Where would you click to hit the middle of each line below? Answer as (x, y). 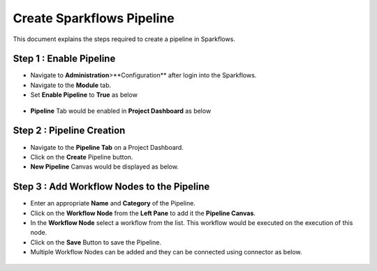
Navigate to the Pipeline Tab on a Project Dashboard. (107, 147)
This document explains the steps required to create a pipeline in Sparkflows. (124, 39)
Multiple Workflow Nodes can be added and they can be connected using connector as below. (167, 252)
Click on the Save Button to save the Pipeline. (96, 242)
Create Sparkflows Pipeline (94, 18)
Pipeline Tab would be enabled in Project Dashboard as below (121, 111)
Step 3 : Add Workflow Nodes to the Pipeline (111, 187)
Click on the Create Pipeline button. (82, 157)
